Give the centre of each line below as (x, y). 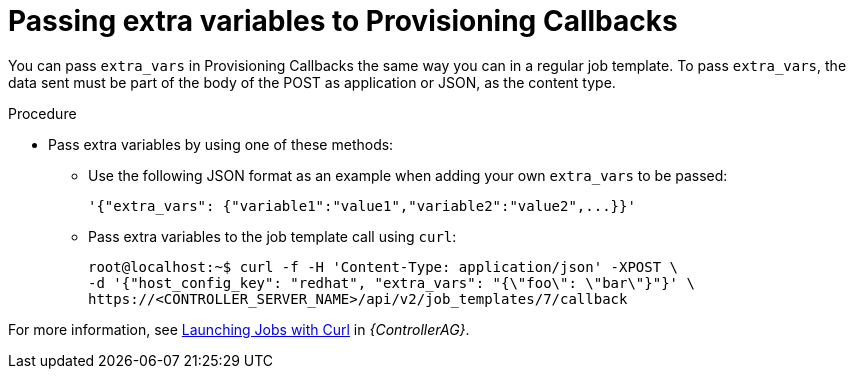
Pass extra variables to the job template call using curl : (272, 236)
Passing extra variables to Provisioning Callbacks (343, 21)
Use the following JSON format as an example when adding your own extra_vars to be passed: (408, 175)
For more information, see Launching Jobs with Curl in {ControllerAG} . (239, 329)
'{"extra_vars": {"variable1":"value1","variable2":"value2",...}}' (362, 205)
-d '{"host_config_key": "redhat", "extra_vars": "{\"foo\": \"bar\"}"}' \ (391, 282)
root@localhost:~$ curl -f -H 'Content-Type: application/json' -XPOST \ (383, 266)
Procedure (42, 113)
